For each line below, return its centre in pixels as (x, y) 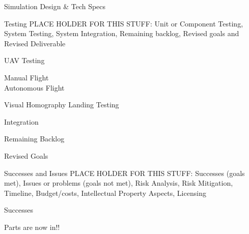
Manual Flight (26, 77)
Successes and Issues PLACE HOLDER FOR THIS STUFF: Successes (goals (124, 173)
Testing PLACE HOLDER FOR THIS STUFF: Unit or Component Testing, (124, 23)
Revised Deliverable (35, 43)
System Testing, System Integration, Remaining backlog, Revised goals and (122, 33)
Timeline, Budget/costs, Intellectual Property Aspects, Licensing (105, 193)
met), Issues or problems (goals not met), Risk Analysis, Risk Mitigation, (119, 183)
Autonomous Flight (34, 87)
